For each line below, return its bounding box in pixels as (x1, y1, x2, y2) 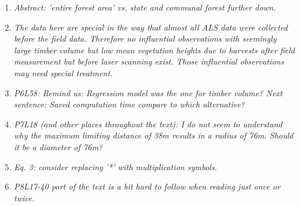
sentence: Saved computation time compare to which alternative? (13, 98, 245, 110)
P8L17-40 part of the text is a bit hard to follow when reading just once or (13, 180, 281, 193)
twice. (13, 191, 35, 204)
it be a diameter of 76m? (13, 140, 103, 153)
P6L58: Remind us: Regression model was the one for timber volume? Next (13, 86, 282, 99)
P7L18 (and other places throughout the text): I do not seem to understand (13, 117, 282, 130)
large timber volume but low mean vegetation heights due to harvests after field (13, 43, 295, 56)
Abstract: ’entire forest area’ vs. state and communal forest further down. (13, 1, 276, 13)
